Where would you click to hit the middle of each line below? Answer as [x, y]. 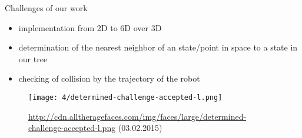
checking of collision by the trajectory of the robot [109, 78]
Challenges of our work [46, 8]
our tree [33, 58]
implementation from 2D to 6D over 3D [90, 27]
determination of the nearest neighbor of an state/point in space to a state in [158, 47]
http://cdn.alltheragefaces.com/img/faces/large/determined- [137, 116]
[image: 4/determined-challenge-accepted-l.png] [125, 97]
